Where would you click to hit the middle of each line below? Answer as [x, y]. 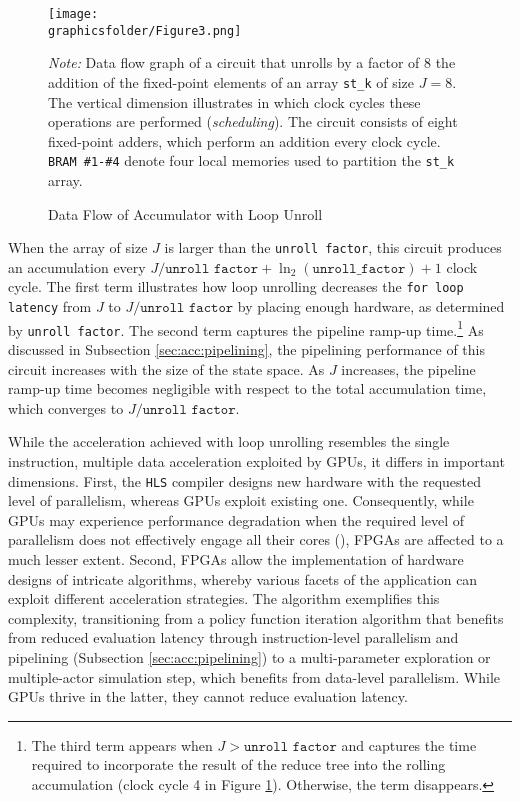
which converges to [66, 407]
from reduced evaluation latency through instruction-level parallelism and [233, 637]
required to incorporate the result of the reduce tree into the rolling [238, 764]
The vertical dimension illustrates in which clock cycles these [234, 101]
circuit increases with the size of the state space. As [166, 368]
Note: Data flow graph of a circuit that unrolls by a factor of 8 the [252, 62]
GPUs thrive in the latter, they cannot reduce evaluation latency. [208, 696]
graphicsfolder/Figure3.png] [145, 30]
